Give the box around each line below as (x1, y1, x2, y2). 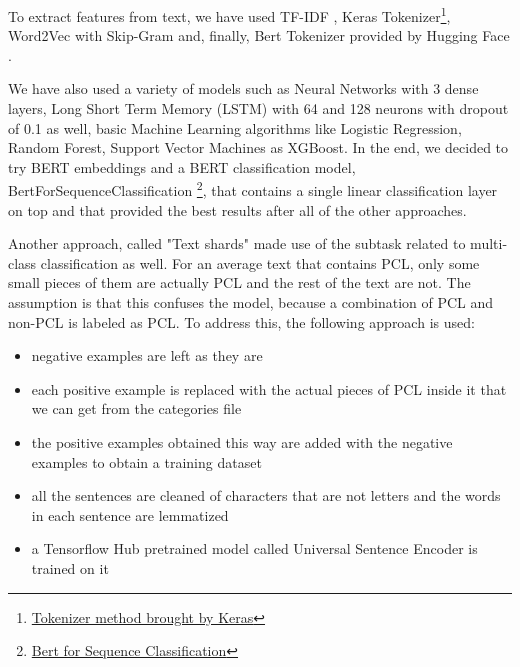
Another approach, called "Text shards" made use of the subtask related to (8, 233, 466, 254)
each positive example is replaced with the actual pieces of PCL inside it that (31, 378, 507, 399)
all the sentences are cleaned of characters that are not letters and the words (31, 485, 501, 506)
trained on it (31, 557, 109, 578)
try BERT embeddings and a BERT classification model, (8, 156, 356, 177)
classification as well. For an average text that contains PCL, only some (40, 252, 480, 273)
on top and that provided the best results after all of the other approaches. (8, 199, 467, 220)
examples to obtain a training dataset (31, 451, 262, 472)
